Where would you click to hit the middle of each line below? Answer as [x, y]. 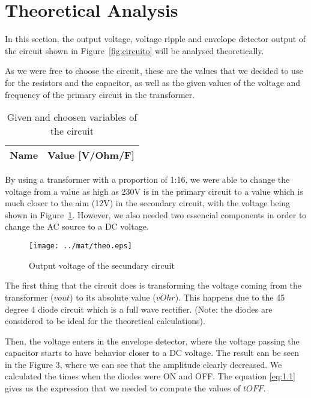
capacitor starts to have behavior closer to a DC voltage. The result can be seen [152, 353]
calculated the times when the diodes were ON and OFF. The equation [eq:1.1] [150, 376]
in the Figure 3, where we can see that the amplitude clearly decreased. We [143, 364]
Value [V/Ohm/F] [91, 155]
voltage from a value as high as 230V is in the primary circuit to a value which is [154, 191]
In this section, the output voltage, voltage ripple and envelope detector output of [155, 39]
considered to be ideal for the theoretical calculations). [105, 321]
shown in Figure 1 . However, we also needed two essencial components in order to [156, 214]
